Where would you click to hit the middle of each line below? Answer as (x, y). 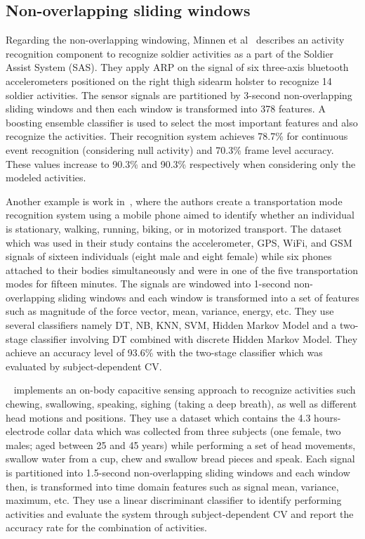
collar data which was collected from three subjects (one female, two (194, 431)
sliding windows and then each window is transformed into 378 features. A (166, 109)
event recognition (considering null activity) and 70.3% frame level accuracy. (170, 149)
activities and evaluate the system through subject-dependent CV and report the (180, 513)
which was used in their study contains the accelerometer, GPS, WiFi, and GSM (179, 242)
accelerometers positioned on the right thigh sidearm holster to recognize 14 (169, 80)
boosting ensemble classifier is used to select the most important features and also (182, 122)
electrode (25, 431)
